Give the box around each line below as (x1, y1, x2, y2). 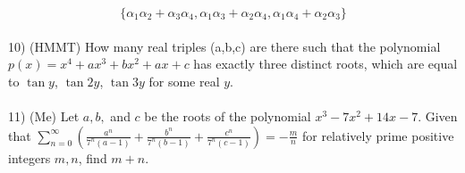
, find (78, 148, 107, 167)
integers (8, 148, 51, 167)
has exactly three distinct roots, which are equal (193, 54, 458, 73)
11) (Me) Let (8, 106, 80, 125)
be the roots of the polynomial (144, 106, 311, 125)
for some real (148, 71, 220, 90)
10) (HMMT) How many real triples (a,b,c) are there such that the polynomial (8, 37, 441, 55)
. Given (418, 106, 458, 125)
